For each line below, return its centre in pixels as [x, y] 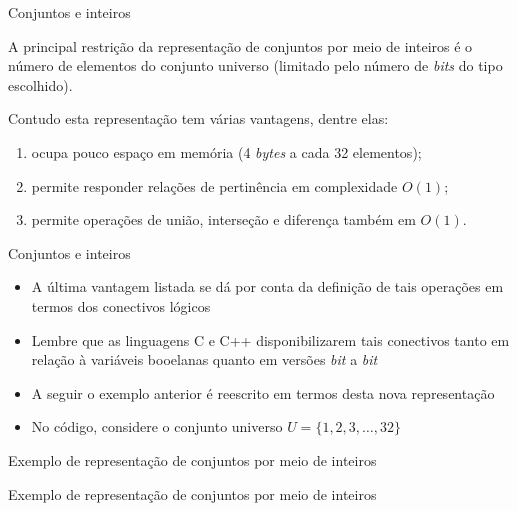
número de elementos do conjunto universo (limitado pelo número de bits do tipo [255, 65]
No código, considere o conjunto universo [157, 426]
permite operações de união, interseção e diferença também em [223, 219]
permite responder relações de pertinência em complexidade [214, 185]
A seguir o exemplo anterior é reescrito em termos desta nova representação [263, 392]
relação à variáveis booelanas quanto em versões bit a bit [204, 359]
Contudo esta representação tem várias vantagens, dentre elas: [198, 118]
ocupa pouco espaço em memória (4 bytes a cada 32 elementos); [226, 151]
